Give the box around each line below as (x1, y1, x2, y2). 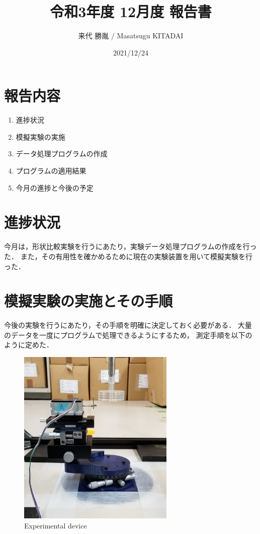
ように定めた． (4, 339, 53, 350)
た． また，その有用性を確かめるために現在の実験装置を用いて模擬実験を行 (4, 251, 252, 261)
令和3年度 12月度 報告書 (50, 1, 212, 22)
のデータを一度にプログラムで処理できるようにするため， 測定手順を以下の (4, 329, 252, 340)
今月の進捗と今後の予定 (16, 182, 94, 193)
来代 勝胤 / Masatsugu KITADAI (78, 30, 184, 41)
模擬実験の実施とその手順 (4, 290, 173, 311)
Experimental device (24, 520, 87, 530)
